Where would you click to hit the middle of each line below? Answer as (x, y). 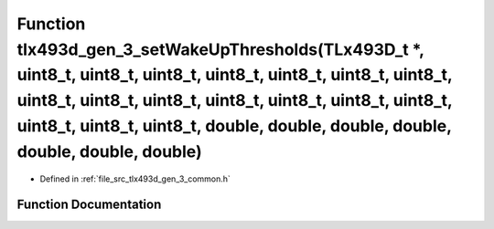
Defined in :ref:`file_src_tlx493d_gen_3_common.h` (135, 179)
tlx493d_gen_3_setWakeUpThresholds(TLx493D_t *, (220, 49)
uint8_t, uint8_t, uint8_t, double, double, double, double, (234, 125)
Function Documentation (89, 205)
